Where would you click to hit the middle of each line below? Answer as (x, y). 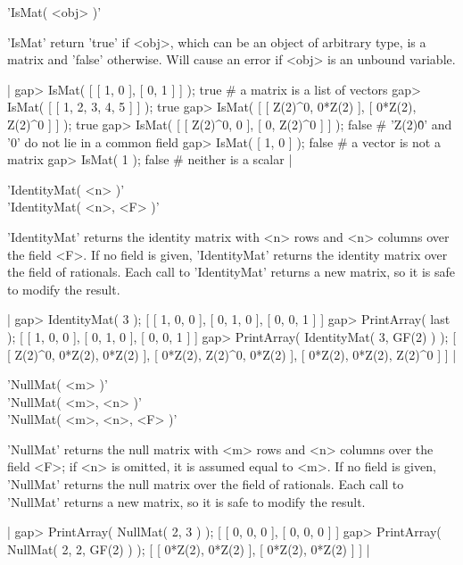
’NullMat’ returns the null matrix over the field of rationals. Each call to (206, 484)
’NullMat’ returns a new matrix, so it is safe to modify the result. (186, 501)
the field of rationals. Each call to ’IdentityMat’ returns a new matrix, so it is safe (231, 272)
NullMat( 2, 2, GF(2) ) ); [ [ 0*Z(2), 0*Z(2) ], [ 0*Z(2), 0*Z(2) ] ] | (189, 548)
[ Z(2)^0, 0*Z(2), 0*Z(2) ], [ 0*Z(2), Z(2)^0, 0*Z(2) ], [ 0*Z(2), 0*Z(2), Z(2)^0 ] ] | (232, 354)
